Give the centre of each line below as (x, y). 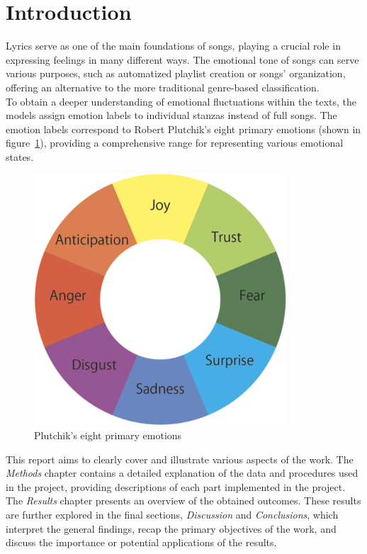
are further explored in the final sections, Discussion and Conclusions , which (172, 515)
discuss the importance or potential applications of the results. (141, 542)
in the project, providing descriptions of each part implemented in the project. (176, 486)
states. (20, 156)
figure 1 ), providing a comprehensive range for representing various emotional (175, 143)
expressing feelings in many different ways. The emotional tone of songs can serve (182, 59)
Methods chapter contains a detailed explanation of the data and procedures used (182, 473)
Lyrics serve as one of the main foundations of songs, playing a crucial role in (173, 46)
